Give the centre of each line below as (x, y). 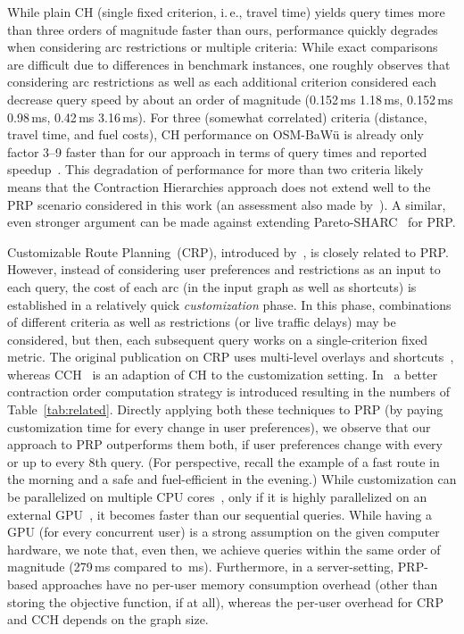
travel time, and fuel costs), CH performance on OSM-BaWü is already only (215, 134)
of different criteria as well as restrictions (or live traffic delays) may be (202, 322)
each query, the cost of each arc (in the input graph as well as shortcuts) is (212, 286)
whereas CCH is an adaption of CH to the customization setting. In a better (223, 374)
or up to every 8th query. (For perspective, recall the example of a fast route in (224, 461)
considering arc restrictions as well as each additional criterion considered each (222, 82)
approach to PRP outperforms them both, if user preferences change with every (225, 444)
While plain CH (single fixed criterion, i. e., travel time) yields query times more (226, 12)
